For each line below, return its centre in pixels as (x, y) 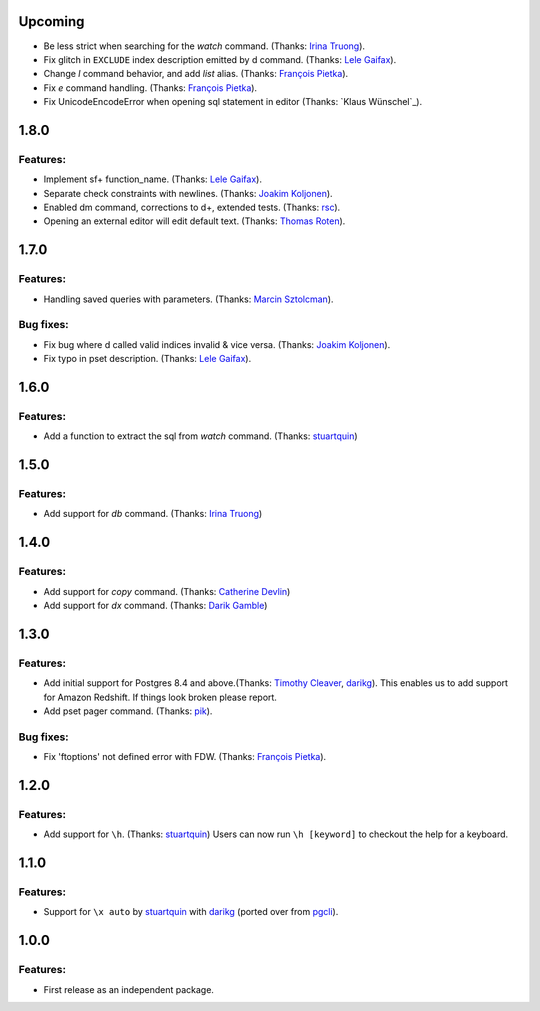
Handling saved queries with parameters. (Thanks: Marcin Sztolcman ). (188, 299)
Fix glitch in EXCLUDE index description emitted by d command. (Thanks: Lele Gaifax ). (220, 59)
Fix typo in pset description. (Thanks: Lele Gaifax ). (147, 359)
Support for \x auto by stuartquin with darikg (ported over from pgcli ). (191, 912)
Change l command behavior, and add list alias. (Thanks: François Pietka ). (196, 74)
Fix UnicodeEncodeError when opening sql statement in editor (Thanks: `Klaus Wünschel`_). (233, 102)
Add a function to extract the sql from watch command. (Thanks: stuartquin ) (201, 436)
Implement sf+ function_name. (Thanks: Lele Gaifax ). (152, 179)
